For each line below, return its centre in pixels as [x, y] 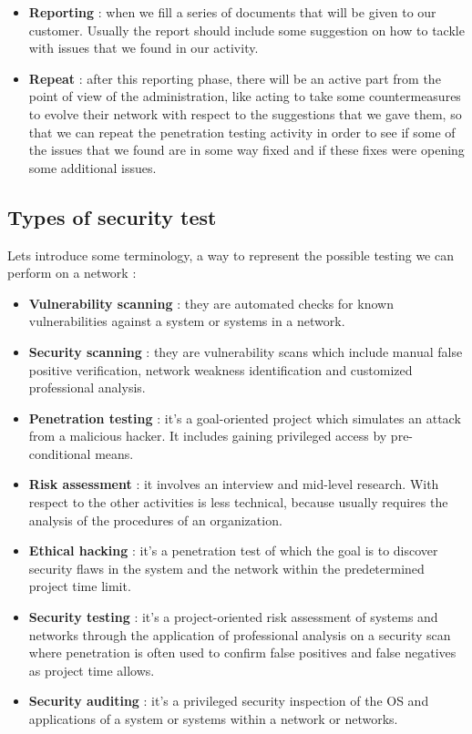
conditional [60, 453]
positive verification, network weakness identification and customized [221, 369]
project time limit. [80, 586]
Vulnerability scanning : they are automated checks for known [211, 303]
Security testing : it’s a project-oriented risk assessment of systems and [233, 617]
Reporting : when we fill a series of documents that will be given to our [232, 12]
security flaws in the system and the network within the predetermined [226, 568]
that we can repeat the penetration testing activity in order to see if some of [242, 132]
